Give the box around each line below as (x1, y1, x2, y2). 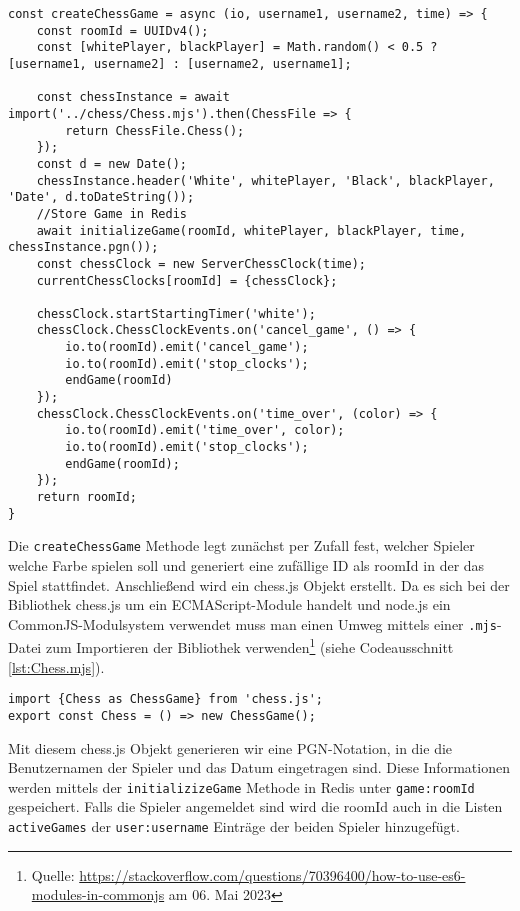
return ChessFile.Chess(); (65, 123, 245, 138)
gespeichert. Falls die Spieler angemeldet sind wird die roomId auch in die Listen (8, 796, 503, 817)
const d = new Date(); (36, 156, 187, 171)
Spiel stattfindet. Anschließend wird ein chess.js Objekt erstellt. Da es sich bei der (8, 574, 510, 595)
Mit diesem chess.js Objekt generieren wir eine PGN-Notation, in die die (8, 737, 453, 758)
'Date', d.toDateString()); (8, 190, 195, 205)
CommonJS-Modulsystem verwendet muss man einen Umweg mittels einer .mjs (8, 613, 497, 634)
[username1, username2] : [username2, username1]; (8, 56, 352, 71)
